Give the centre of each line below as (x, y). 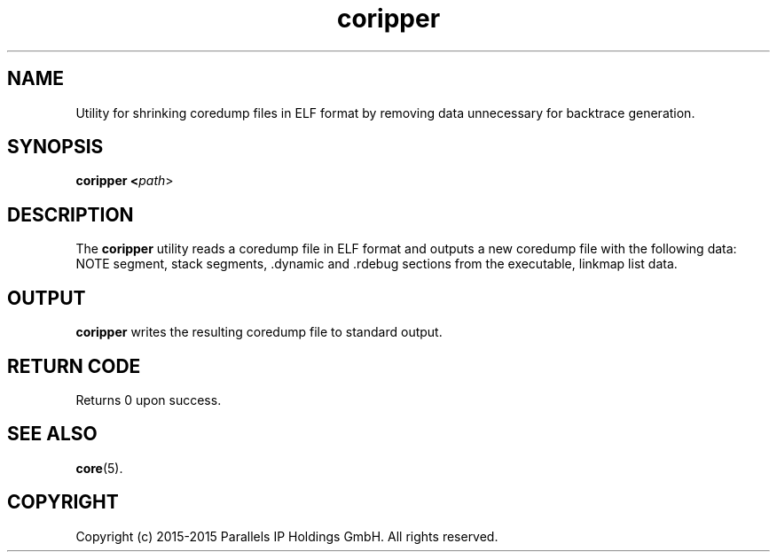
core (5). (99, 468)
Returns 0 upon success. (149, 400)
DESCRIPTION (71, 214)
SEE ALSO (52, 434)
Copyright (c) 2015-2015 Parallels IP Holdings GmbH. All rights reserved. (287, 536)
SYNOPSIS (55, 147)
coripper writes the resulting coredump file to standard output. (259, 332)
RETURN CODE (74, 366)
